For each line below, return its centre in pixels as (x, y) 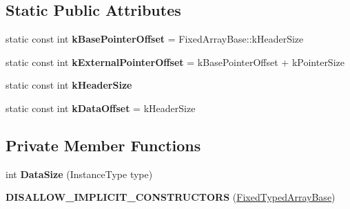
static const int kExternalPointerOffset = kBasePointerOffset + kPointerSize (175, 62)
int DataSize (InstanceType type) (79, 174)
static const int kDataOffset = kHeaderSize (101, 108)
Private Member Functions (103, 145)
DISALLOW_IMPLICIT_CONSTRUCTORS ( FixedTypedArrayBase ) (171, 197)
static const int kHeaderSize (69, 85)
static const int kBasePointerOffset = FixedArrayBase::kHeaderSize (155, 39)
